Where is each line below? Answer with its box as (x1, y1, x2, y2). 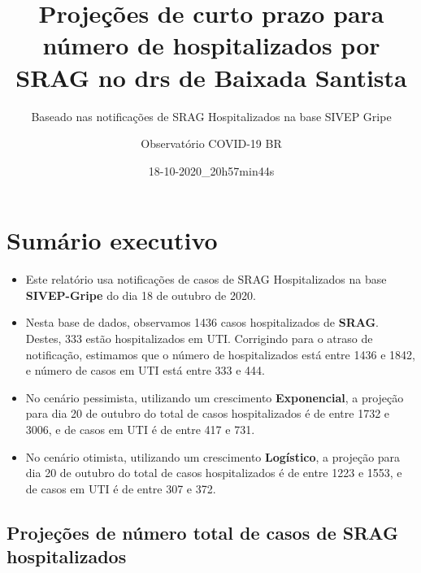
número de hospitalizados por (42, 28, 380, 62)
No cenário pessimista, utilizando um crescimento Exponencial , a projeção (25, 389, 404, 406)
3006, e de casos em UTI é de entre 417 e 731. (25, 420, 255, 437)
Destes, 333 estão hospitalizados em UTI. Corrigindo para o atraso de (25, 330, 373, 346)
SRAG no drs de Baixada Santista (15, 60, 407, 93)
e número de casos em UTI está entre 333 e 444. (25, 362, 266, 379)
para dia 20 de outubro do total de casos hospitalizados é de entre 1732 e (25, 405, 390, 422)
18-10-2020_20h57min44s (148, 162, 275, 179)
